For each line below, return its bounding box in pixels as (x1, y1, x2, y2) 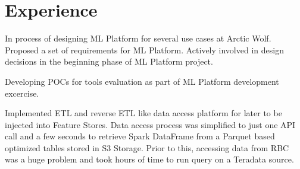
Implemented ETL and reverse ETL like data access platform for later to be (5, 107, 282, 119)
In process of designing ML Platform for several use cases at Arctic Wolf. (5, 32, 271, 44)
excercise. (5, 87, 39, 99)
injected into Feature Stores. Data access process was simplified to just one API (5, 118, 296, 130)
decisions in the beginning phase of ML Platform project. (5, 55, 213, 68)
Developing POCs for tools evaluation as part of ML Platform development (5, 75, 279, 87)
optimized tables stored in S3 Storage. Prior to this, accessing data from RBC (5, 141, 289, 154)
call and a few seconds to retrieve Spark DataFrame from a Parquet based (5, 130, 275, 142)
